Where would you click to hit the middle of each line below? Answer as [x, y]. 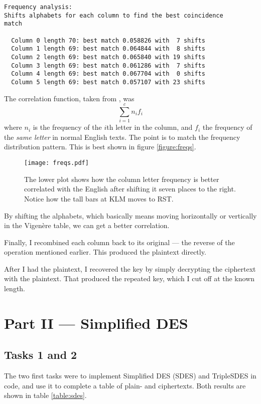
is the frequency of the [67, 127]
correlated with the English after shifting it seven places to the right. [130, 189]
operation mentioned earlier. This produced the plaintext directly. [105, 252]
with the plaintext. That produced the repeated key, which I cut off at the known [129, 278]
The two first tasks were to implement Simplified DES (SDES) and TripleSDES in [130, 376]
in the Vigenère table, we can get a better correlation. [87, 225]
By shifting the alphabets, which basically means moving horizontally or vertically [130, 215]
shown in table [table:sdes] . [45, 395]
